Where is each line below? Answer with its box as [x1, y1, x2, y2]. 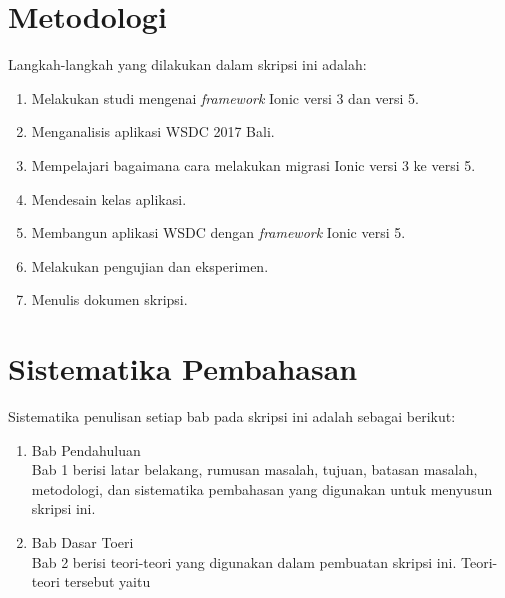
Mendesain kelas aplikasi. [31, 188, 187, 209]
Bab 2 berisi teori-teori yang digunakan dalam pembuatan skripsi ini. [31, 551, 457, 572]
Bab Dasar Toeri [31, 531, 134, 552]
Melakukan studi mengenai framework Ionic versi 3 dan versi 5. [31, 87, 420, 108]
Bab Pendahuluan [31, 439, 141, 460]
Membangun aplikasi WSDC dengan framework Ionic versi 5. [31, 222, 406, 243]
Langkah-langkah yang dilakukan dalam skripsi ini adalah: [8, 54, 367, 75]
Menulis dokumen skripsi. [31, 289, 188, 310]
